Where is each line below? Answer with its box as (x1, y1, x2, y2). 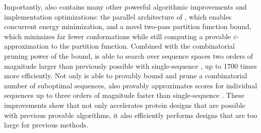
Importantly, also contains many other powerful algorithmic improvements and (4, 2, 247, 12)
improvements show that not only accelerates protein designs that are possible (4, 99, 245, 110)
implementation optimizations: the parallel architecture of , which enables (4, 11, 232, 22)
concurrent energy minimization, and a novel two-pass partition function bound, (4, 21, 251, 32)
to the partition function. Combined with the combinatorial (51, 41, 235, 51)
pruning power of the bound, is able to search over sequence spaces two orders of (4, 50, 253, 61)
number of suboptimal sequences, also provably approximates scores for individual (4, 80, 257, 90)
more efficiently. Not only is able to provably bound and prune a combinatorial (4, 70, 247, 81)
